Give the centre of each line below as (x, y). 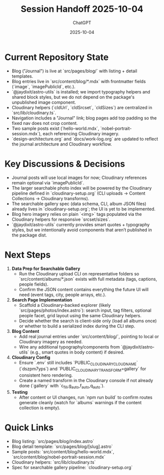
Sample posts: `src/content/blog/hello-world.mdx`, (63, 451)
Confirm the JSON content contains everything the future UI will (84, 289)
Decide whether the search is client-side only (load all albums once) (88, 321)
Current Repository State (57, 57)
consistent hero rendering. (46, 375)
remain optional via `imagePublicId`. (48, 182)
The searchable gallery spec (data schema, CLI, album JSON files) (79, 204)
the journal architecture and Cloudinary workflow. (62, 144)
